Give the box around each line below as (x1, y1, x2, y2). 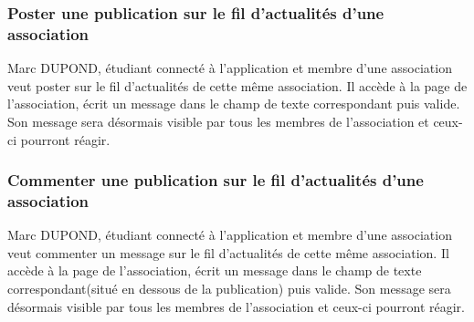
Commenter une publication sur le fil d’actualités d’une (7, 169, 424, 192)
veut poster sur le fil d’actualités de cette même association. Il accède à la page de (7, 76, 468, 95)
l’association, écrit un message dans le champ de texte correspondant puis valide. (7, 94, 460, 113)
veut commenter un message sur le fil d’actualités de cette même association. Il (7, 243, 449, 262)
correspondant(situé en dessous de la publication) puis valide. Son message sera (7, 279, 451, 298)
